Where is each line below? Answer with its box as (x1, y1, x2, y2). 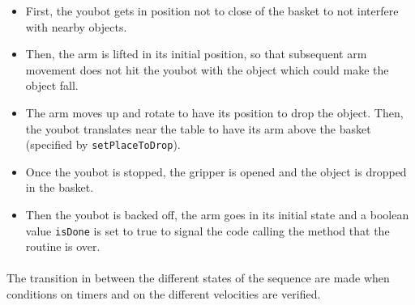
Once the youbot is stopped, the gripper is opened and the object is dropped (25, 163, 407, 180)
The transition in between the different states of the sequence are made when (6, 269, 390, 286)
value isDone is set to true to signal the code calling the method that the (25, 222, 390, 239)
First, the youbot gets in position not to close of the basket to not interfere (25, 2, 399, 19)
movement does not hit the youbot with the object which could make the (25, 61, 389, 78)
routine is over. (25, 238, 101, 255)
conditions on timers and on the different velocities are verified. (6, 286, 321, 303)
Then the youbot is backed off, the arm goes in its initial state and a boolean (25, 206, 409, 222)
